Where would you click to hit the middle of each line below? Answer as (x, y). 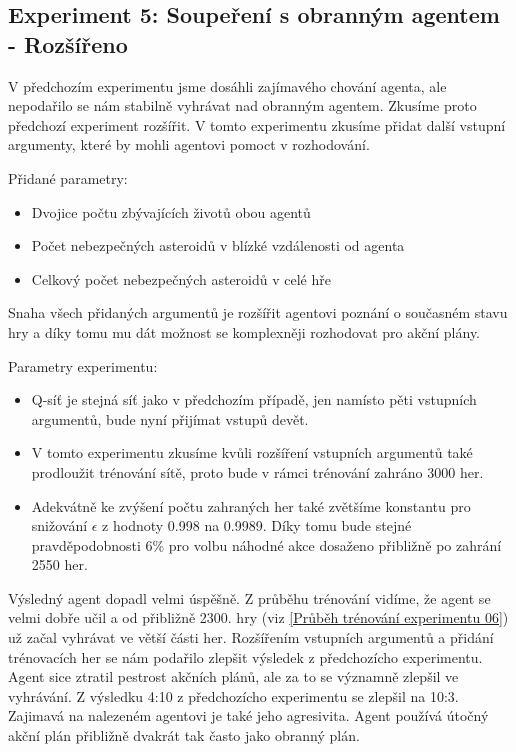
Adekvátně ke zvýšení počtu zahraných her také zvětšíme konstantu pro (251, 505)
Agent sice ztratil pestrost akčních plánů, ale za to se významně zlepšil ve (233, 676)
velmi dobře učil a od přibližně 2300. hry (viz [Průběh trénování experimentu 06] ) (258, 617)
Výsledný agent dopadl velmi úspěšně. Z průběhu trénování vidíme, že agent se (249, 597)
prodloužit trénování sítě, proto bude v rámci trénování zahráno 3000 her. (257, 471)
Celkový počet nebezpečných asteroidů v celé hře (181, 278)
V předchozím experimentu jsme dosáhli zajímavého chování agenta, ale (227, 85)
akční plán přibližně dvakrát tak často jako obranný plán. (184, 735)
